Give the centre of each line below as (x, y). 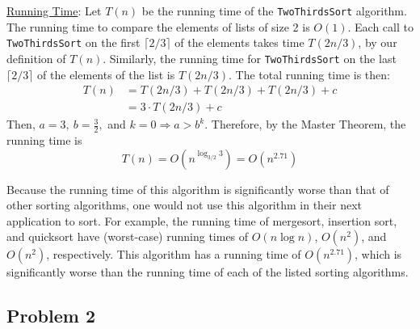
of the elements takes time (239, 42)
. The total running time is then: (309, 74)
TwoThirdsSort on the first (73, 42)
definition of (36, 58)
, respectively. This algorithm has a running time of (174, 254)
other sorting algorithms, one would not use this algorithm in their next (184, 205)
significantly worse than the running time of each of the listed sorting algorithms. (208, 272)
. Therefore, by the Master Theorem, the (305, 124)
